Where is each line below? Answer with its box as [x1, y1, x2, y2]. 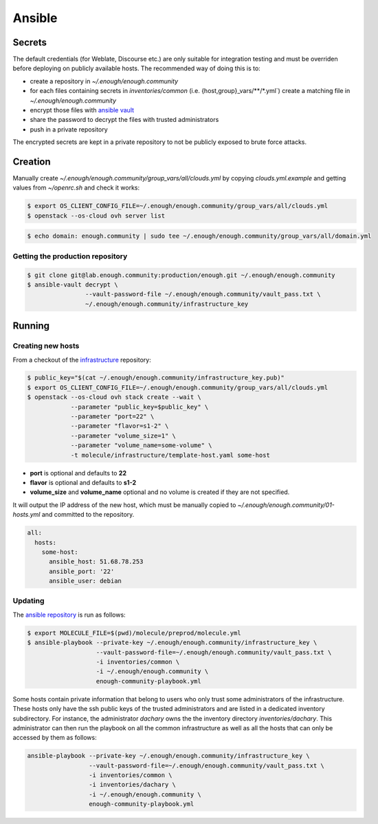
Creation [12, 156, 51, 167]
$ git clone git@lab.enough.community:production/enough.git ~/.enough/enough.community [27, 271, 336, 279]
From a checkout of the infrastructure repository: [12, 356, 151, 364]
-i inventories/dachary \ [88, 781, 177, 789]
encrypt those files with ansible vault [30, 106, 134, 114]
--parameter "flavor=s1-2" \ [70, 422, 169, 430]
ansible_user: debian [49, 577, 122, 585]
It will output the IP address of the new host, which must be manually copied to [12, 500, 236, 509]
